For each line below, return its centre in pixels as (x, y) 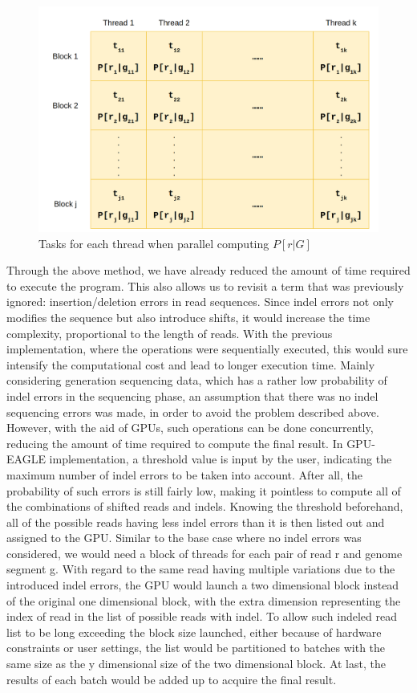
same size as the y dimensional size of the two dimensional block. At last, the (196, 664)
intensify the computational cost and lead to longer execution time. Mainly (191, 364)
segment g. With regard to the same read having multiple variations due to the (201, 569)
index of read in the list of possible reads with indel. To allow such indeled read (202, 616)
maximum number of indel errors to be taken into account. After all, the (184, 474)
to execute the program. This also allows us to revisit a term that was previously (205, 285)
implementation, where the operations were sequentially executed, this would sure (207, 349)
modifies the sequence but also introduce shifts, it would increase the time (188, 317)
